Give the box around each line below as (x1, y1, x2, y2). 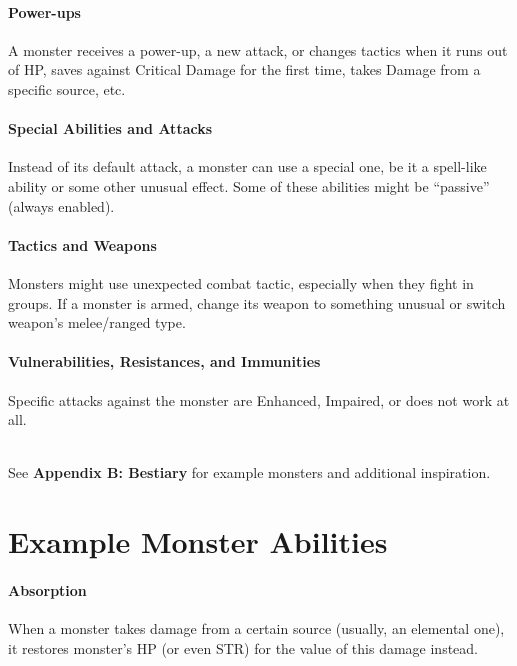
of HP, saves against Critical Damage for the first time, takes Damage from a (8, 59, 481, 80)
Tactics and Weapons (8, 234, 157, 255)
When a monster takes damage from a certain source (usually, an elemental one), (8, 618, 505, 639)
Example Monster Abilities (8, 521, 388, 562)
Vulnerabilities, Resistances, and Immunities (8, 351, 321, 372)
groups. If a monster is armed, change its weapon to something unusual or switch (8, 292, 506, 313)
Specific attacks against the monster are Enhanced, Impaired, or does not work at (8, 389, 510, 410)
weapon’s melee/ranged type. (8, 312, 186, 333)
